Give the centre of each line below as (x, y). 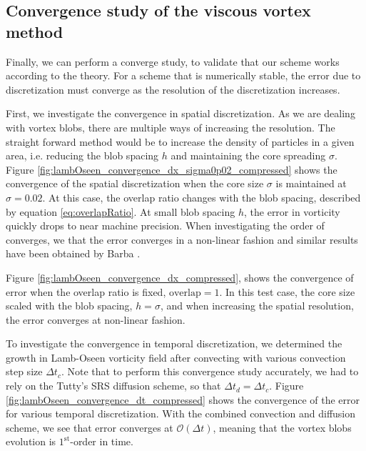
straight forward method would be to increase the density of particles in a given (180, 141)
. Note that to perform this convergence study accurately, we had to (210, 371)
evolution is (31, 441)
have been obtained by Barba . (73, 253)
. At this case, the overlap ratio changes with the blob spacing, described (202, 197)
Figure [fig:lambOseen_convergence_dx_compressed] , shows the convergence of (180, 277)
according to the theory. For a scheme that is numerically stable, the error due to (183, 75)
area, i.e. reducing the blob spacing (82, 155)
